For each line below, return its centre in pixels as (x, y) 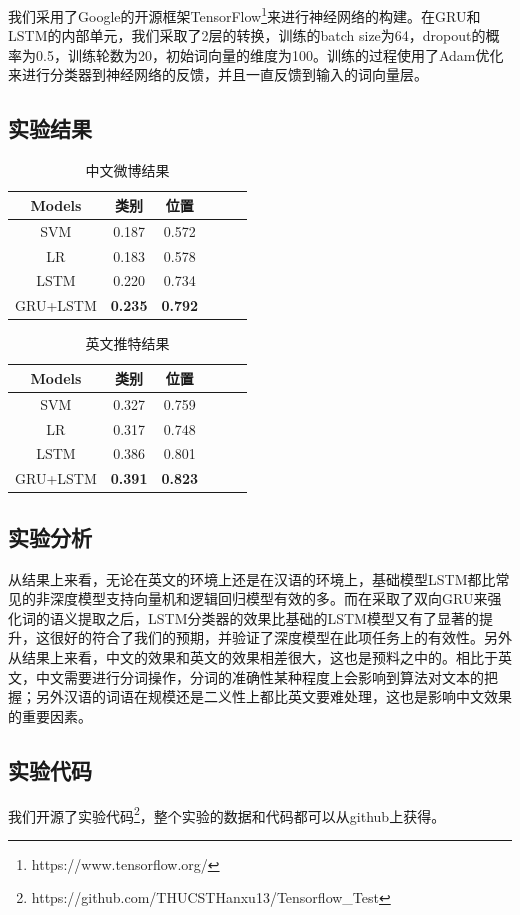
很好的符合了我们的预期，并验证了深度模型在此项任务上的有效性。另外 (280, 637)
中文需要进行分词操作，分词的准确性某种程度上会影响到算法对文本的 (259, 676)
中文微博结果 (127, 170)
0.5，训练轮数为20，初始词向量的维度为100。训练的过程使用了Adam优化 (269, 54)
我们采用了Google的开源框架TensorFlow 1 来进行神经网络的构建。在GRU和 (244, 14)
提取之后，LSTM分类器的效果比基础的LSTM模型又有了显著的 (278, 617)
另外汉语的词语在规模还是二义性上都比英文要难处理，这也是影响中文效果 (273, 696)
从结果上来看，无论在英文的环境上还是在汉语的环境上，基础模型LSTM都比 (252, 578)
